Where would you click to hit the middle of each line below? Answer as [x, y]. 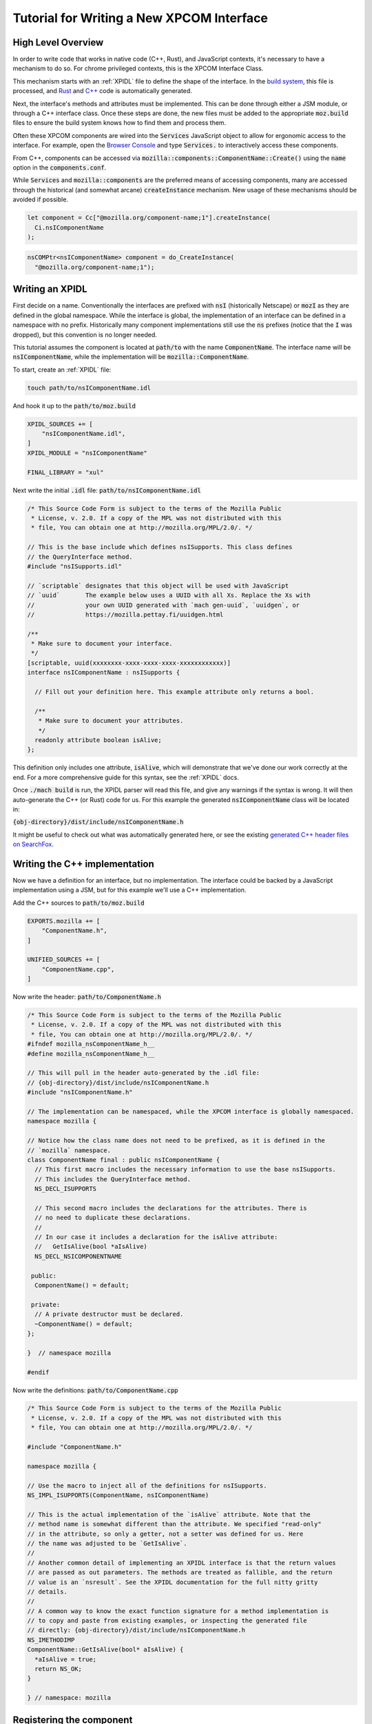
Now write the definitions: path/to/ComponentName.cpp [95, 1390]
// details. [48, 1592]
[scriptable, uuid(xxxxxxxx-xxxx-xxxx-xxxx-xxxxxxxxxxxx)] [129, 663]
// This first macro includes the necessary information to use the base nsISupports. [186, 1170]
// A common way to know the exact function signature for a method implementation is [178, 1611]
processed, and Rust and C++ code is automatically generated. [102, 91]
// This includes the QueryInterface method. [113, 1179]
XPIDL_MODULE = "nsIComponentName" [87, 453]
